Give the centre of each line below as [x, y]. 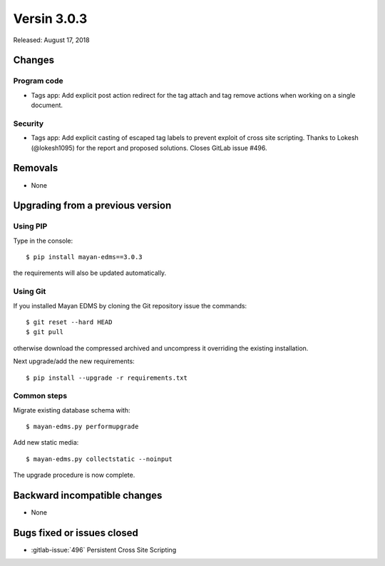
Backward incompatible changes [88, 496]
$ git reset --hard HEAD [69, 322]
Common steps [40, 396]
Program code [38, 81]
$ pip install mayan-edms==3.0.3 [84, 257]
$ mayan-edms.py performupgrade [82, 427]
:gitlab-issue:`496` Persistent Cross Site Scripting [104, 550]
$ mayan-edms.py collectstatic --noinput [99, 459]
